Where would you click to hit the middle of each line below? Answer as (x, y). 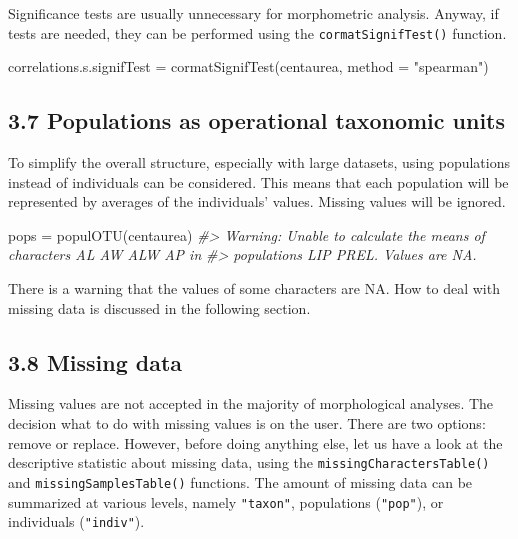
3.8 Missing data (95, 361)
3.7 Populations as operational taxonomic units (257, 120)
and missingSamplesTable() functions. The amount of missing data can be (240, 481)
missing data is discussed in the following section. (159, 307)
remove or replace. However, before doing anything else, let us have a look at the (255, 442)
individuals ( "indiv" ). (76, 521)
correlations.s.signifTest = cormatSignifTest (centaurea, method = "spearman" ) (248, 66)
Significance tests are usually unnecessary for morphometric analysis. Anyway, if (253, 13)
